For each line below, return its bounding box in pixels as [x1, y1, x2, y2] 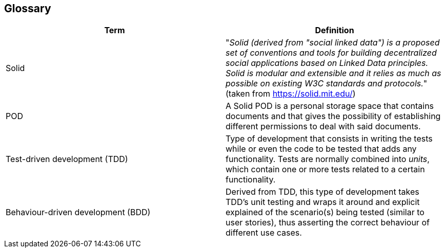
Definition [315, 25, 354, 36]
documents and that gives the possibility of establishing [226, 111, 441, 122]
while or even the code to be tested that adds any [226, 144, 417, 154]
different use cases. [226, 227, 302, 238]
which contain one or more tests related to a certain [226, 164, 425, 175]
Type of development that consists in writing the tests [226, 133, 433, 144]
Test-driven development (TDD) [6, 154, 128, 165]
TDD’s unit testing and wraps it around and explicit [226, 197, 420, 208]
